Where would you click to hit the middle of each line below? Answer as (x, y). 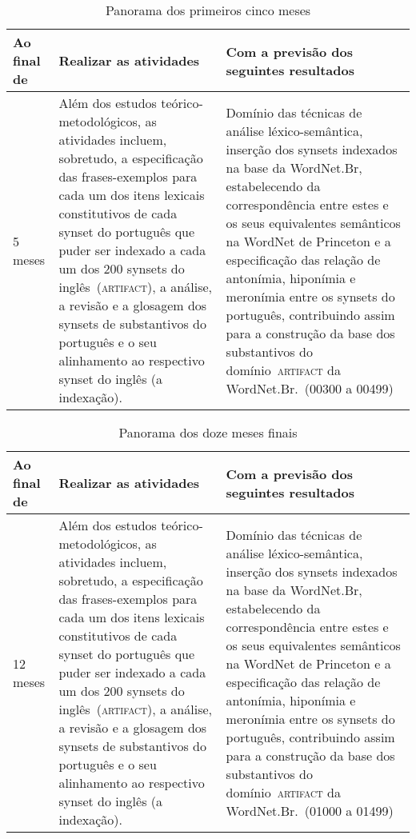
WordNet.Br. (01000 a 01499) (310, 810)
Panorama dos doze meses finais (208, 432)
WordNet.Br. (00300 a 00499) (310, 388)
